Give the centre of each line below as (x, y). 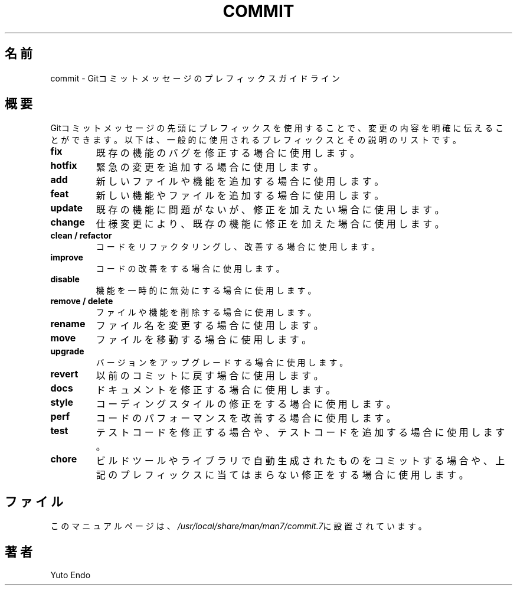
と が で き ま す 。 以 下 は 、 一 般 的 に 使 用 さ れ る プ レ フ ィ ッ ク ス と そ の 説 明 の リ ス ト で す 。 (256, 140)
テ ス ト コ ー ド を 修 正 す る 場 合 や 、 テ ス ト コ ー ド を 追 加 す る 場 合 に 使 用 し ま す (300, 433)
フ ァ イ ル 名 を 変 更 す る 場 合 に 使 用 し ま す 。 (210, 326)
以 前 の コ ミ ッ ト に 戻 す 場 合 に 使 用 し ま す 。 (210, 376)
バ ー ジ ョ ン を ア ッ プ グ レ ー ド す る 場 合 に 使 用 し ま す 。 (222, 363)
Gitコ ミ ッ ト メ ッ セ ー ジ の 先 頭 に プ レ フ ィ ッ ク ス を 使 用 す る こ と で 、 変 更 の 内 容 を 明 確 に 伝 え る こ (277, 128)
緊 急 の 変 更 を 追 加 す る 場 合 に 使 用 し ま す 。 (210, 167)
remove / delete (82, 301)
